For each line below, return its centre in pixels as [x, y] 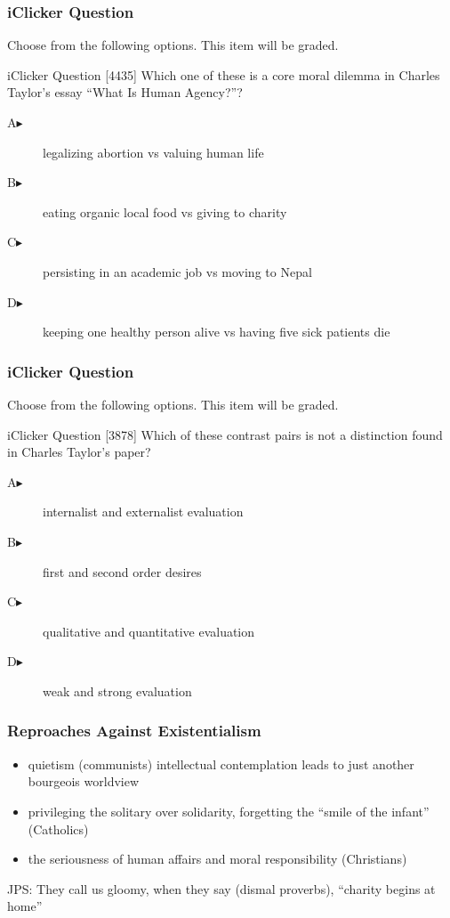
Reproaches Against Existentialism [134, 731]
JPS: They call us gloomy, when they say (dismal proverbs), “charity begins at [221, 888]
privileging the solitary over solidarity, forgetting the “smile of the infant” [229, 811]
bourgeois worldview [84, 781]
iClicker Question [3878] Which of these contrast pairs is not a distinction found [225, 434]
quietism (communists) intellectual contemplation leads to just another [221, 764]
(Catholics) [58, 829]
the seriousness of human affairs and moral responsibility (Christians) [217, 859]
